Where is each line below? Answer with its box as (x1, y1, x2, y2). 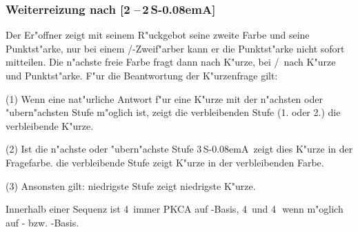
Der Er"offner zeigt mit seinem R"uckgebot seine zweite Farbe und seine (6, 28, 310, 42)
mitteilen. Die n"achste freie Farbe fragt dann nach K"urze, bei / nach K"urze (6, 55, 336, 69)
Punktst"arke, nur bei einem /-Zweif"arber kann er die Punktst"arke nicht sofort (6, 41, 345, 55)
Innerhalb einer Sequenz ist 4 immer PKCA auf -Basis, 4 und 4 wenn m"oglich (6, 202, 344, 216)
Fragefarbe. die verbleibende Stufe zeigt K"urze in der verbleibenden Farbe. (6, 155, 324, 169)
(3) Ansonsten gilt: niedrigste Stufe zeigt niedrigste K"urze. (6, 178, 256, 193)
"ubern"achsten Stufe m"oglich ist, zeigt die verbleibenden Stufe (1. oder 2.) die (6, 105, 341, 119)
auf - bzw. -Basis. (6, 215, 79, 229)
